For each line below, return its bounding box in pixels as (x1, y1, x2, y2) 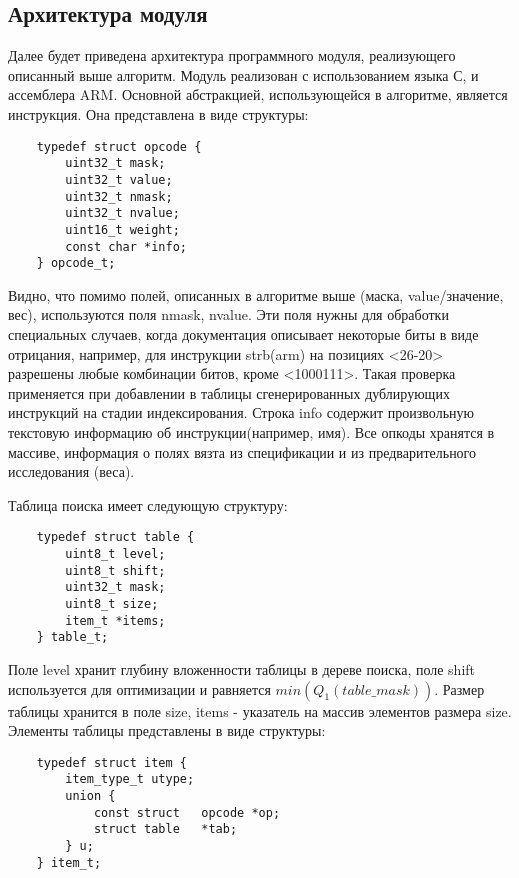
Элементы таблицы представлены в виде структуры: (8, 720, 326, 741)
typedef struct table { (36, 530, 195, 545)
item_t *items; (65, 613, 166, 628)
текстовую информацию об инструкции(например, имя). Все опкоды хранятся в (8, 421, 495, 442)
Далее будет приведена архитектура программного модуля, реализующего (8, 45, 456, 66)
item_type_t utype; (65, 772, 195, 787)
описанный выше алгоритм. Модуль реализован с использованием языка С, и (8, 64, 479, 85)
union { (65, 789, 116, 804)
